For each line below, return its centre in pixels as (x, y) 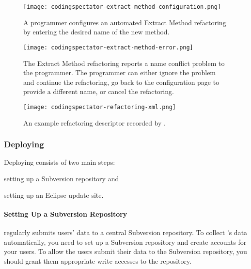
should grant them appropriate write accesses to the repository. (98, 261)
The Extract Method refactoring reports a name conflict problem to (124, 63)
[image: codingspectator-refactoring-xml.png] (100, 107)
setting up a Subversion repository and (62, 178)
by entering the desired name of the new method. (96, 32)
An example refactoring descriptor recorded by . (94, 122)
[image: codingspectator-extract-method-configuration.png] (122, 7)
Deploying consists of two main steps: (60, 162)
